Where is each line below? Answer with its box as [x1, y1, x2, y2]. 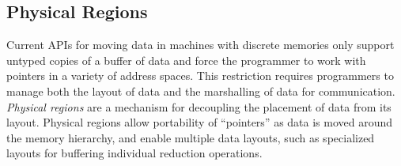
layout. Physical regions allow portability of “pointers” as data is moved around [6, 114, 393, 130]
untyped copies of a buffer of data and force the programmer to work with [6, 51, 366, 68]
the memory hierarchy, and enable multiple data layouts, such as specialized [6, 129, 375, 145]
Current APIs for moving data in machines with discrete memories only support [6, 36, 395, 53]
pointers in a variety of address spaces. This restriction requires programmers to [6, 67, 394, 84]
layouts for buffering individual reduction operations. [6, 145, 263, 161]
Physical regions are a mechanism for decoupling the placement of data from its [6, 98, 392, 115]
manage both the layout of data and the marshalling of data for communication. [6, 82, 395, 99]
